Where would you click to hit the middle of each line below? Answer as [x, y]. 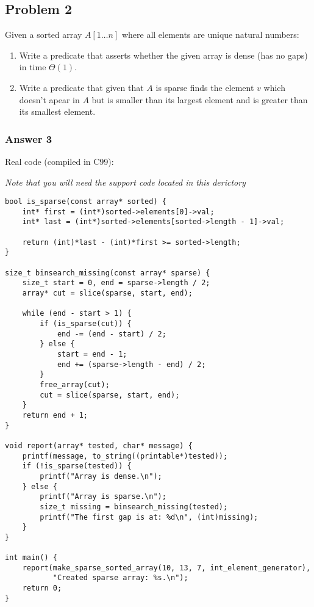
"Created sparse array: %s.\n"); [120, 578]
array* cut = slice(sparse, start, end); [107, 293]
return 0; [42, 588]
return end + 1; [55, 415]
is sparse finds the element [205, 87]
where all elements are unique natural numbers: [210, 35]
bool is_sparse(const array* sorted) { [86, 202]
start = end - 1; [92, 354]
